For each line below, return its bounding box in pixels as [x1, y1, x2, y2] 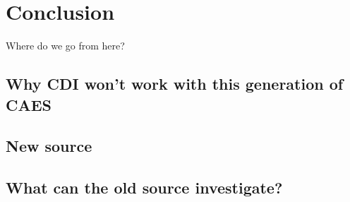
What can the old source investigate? [6, 177, 283, 198]
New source [6, 135, 92, 157]
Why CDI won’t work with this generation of [6, 73, 344, 95]
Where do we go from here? [6, 38, 125, 53]
